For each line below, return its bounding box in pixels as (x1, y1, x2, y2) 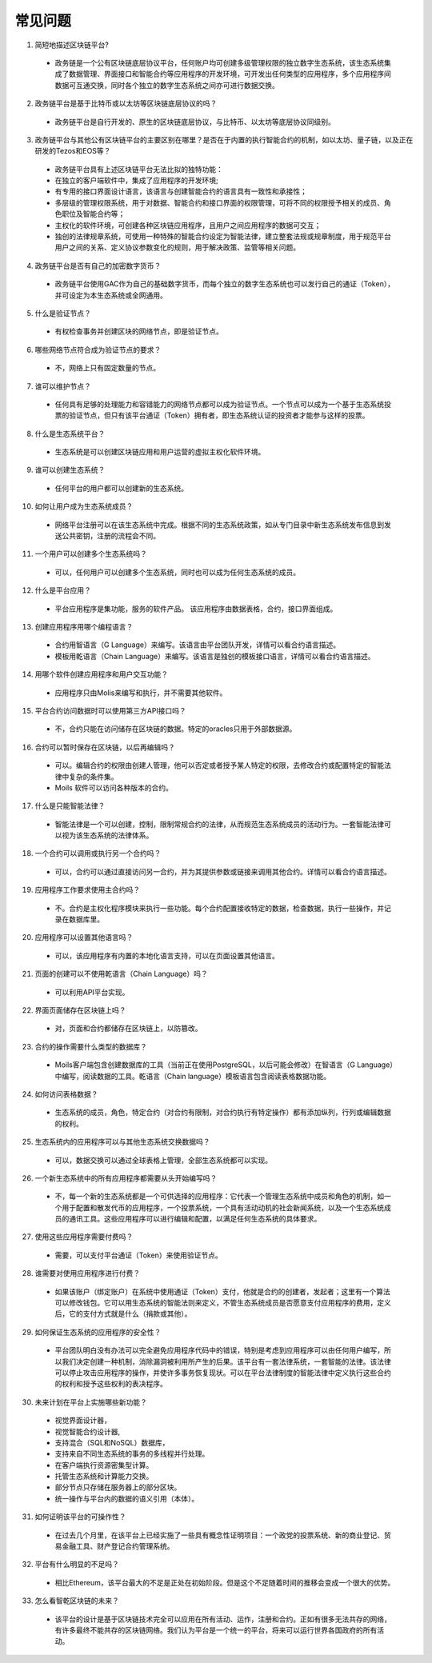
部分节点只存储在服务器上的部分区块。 (54, 1482, 182, 1492)
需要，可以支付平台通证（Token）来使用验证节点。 (54, 1250, 223, 1260)
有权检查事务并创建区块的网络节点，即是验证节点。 (54, 326, 223, 336)
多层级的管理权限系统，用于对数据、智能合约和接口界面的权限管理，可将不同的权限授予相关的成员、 (54, 198, 384, 207)
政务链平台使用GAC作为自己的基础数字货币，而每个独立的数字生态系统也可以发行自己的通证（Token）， (54, 279, 395, 289)
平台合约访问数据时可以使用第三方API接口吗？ (34, 706, 187, 715)
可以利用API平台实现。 (54, 987, 130, 997)
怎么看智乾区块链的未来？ (34, 1596, 119, 1605)
